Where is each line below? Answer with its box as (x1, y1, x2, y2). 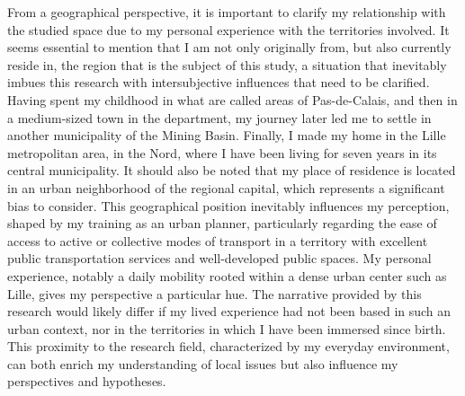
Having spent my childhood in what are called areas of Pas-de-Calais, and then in (7, 90, 458, 109)
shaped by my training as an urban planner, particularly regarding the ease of (7, 214, 437, 233)
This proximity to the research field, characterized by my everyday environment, (7, 337, 450, 356)
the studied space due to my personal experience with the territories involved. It (7, 20, 450, 39)
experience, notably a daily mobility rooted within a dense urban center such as (7, 266, 447, 285)
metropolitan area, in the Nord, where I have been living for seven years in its (7, 143, 437, 162)
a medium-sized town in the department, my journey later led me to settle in (7, 108, 432, 127)
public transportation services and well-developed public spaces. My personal (7, 249, 432, 268)
